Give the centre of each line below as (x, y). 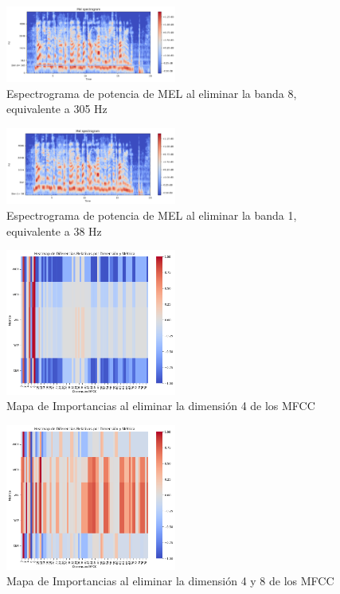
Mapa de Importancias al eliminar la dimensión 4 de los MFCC (161, 406)
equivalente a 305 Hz (57, 109)
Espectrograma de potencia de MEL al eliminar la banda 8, (152, 93)
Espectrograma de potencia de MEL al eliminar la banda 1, (152, 215)
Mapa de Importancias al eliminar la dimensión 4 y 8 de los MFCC (170, 581)
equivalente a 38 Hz (54, 231)
